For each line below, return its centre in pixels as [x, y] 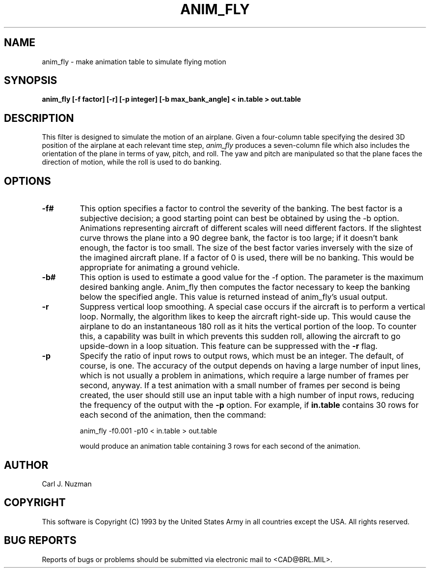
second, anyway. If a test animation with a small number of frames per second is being [240, 386]
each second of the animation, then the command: [173, 415]
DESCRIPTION [39, 118]
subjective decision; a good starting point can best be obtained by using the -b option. [240, 218]
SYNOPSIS [31, 81]
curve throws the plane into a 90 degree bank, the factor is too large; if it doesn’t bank [239, 238]
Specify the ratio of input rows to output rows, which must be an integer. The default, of [242, 356]
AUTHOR [26, 465]
